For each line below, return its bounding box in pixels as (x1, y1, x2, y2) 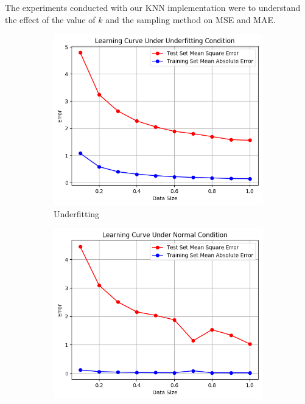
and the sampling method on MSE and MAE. (105, 13, 276, 26)
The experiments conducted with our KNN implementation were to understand (5, 1, 301, 13)
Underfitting (54, 207, 100, 220)
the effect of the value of (5, 13, 96, 26)
